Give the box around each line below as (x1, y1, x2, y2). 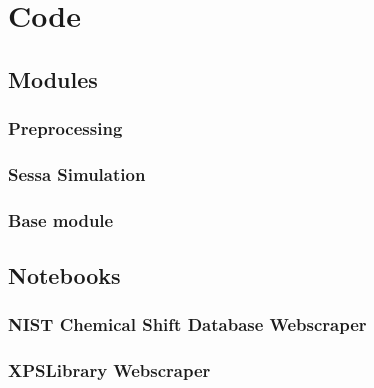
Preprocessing (8, 116, 123, 141)
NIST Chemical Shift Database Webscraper (8, 312, 367, 337)
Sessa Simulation (8, 161, 146, 186)
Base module (8, 207, 114, 232)
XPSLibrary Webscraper (8, 358, 211, 383)
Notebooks (8, 260, 121, 291)
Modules (8, 63, 98, 94)
